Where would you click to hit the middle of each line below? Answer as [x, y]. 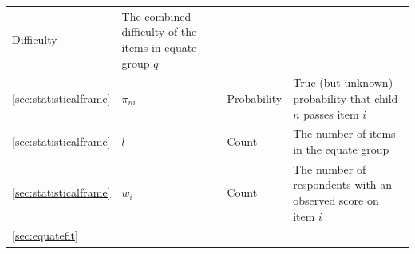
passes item [331, 113]
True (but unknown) [343, 82]
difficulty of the [159, 31]
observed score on [336, 200]
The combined [156, 16]
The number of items [344, 133]
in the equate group [341, 149]
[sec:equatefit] [45, 235]
